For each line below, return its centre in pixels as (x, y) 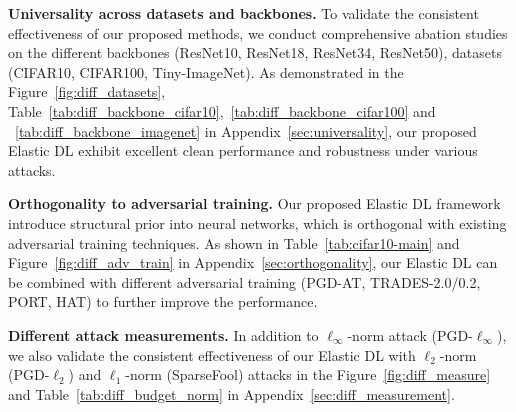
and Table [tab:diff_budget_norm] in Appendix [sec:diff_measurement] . (231, 393)
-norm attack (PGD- (410, 334)
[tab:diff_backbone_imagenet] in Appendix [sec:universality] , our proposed (246, 130)
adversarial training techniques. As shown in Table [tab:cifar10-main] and (234, 242)
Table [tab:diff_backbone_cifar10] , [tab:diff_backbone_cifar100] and (222, 110)
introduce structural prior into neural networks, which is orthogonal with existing (257, 222)
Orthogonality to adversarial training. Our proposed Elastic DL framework (254, 203)
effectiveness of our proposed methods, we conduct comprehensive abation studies (258, 32)
